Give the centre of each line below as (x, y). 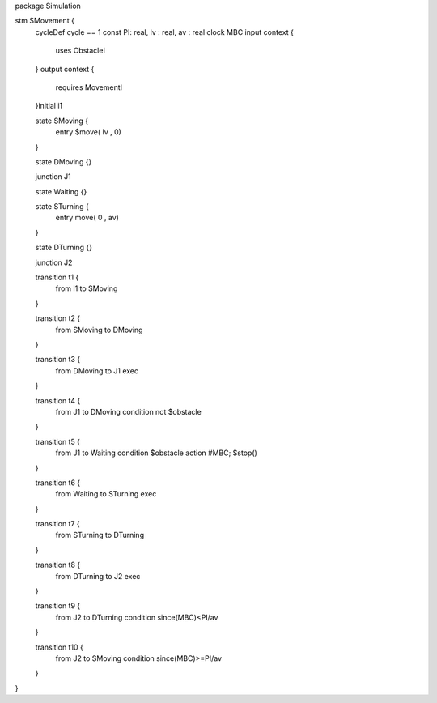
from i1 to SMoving (87, 288)
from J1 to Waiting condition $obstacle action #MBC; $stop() (157, 453)
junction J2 (54, 262)
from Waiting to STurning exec (106, 494)
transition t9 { (58, 606)
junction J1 (53, 177)
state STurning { (62, 207)
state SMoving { (62, 121)
